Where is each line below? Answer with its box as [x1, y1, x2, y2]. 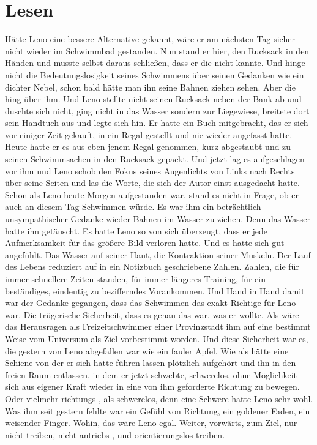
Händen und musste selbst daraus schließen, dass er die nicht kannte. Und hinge [5, 56, 305, 69]
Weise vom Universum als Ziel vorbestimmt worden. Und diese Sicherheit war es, [5, 332, 308, 345]
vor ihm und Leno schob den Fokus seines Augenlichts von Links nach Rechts [5, 164, 295, 177]
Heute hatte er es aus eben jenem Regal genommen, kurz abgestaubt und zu [5, 140, 291, 153]
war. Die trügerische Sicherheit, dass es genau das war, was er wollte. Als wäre [5, 308, 299, 321]
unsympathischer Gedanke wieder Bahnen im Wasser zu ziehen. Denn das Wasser [5, 212, 310, 225]
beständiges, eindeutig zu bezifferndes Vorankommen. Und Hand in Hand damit [5, 284, 305, 297]
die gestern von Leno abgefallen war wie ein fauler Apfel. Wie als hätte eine [5, 344, 289, 357]
